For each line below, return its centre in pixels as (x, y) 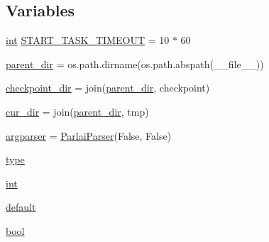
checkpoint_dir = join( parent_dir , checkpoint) (108, 88)
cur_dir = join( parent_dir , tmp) (77, 111)
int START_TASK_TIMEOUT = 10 (88, 40)
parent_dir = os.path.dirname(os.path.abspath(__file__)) (135, 64)
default (21, 207)
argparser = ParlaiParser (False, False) (89, 135)
